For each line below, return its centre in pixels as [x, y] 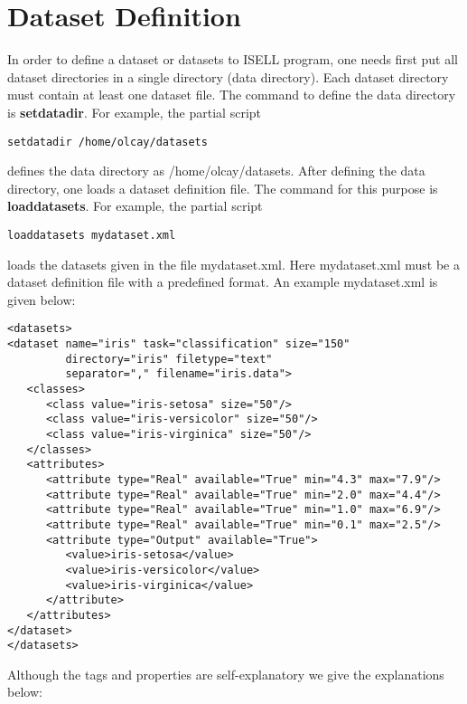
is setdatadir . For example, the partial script [134, 112]
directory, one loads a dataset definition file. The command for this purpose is [223, 188]
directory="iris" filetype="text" [169, 359]
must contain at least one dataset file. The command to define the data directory [232, 95]
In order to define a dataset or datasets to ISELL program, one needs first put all [233, 59]
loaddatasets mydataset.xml [92, 235]
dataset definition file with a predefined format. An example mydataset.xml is [223, 282]
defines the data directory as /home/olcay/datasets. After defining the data [216, 171]
